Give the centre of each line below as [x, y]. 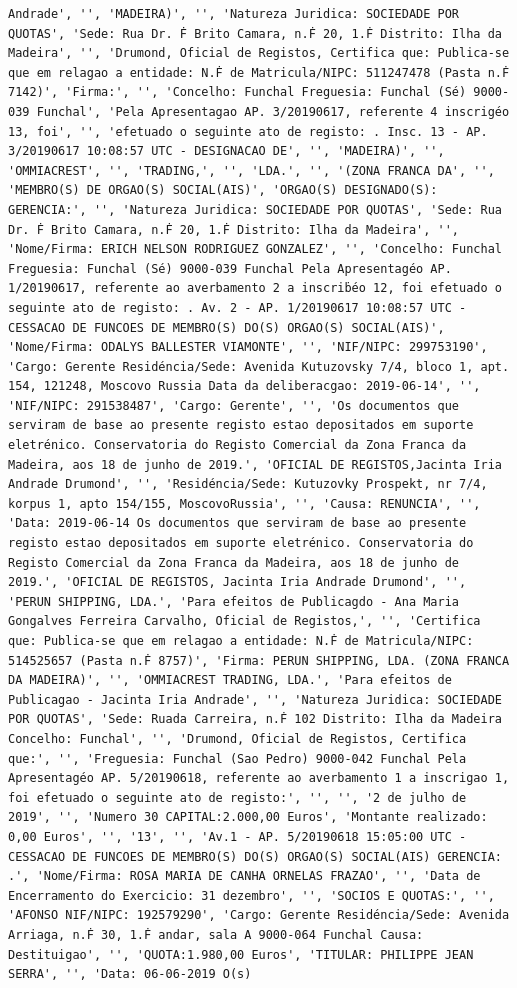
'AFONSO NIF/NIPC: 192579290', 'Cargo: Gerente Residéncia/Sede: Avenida [259, 915]
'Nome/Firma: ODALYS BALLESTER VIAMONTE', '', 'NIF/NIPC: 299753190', [248, 347]
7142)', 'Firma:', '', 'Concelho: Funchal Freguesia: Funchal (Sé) [237, 92]
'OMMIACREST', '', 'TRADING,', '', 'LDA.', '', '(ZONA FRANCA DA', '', [251, 170]
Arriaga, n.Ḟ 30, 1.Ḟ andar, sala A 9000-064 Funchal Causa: [216, 934]
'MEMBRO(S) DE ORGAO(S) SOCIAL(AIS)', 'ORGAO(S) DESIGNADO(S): [223, 190]
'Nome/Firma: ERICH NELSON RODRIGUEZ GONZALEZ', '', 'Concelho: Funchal [255, 249]
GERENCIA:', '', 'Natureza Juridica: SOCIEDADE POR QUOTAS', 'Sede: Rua [255, 209]
